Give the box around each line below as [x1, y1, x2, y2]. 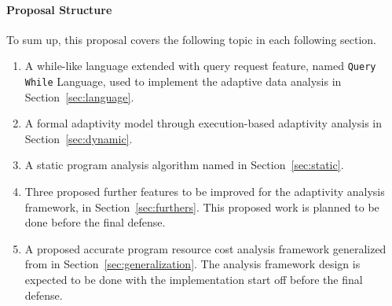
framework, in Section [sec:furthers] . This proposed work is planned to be [24, 198, 379, 215]
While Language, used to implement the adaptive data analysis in [24, 73, 342, 90]
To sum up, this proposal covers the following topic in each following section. [6, 31, 377, 47]
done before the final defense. [24, 214, 166, 230]
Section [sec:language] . [24, 88, 134, 105]
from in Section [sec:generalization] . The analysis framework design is [24, 256, 361, 272]
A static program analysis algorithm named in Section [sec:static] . [24, 157, 344, 173]
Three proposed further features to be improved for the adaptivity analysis [24, 183, 385, 200]
